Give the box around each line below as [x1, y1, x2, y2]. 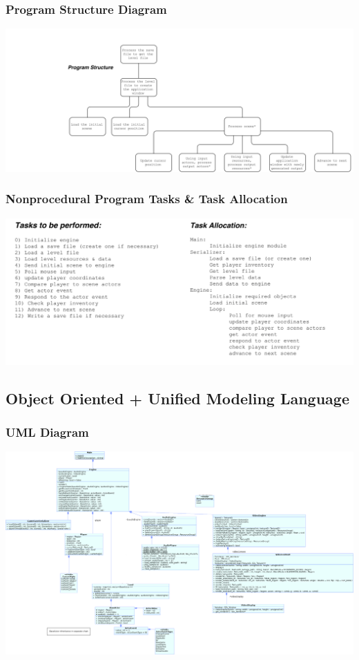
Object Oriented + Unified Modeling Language [6, 387, 349, 408]
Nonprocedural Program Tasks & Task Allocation [6, 190, 288, 207]
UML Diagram [6, 424, 89, 441]
